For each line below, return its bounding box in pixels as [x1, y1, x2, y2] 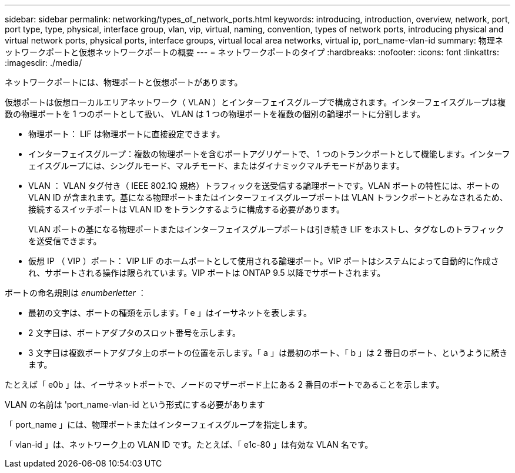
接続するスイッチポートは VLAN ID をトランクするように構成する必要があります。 [28, 204, 345, 214]
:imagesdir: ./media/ [5, 58, 82, 68]
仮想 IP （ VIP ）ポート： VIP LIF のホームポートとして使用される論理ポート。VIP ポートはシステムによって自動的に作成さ [28, 256, 499, 266]
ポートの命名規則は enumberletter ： [5, 288, 146, 298]
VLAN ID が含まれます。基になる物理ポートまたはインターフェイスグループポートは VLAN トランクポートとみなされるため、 [28, 192, 508, 202]
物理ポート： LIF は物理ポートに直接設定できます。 [28, 129, 225, 139]
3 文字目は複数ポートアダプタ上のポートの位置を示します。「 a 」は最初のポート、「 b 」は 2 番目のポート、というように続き [28, 348, 508, 358]
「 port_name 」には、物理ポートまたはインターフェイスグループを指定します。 [5, 419, 312, 429]
